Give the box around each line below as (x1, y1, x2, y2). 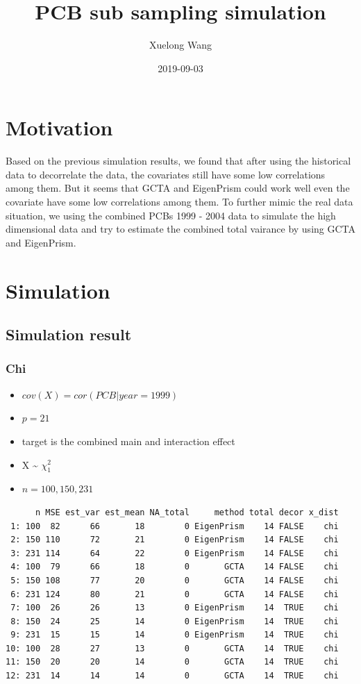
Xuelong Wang (149, 37, 212, 52)
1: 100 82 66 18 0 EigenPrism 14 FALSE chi (10, 521, 339, 531)
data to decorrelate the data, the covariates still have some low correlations (6, 167, 326, 181)
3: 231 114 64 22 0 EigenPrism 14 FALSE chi (10, 548, 339, 558)
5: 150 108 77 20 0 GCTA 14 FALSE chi (10, 575, 339, 585)
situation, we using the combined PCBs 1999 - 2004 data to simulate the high (6, 208, 336, 222)
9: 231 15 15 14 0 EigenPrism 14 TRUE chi (10, 630, 339, 640)
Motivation (6, 113, 113, 142)
